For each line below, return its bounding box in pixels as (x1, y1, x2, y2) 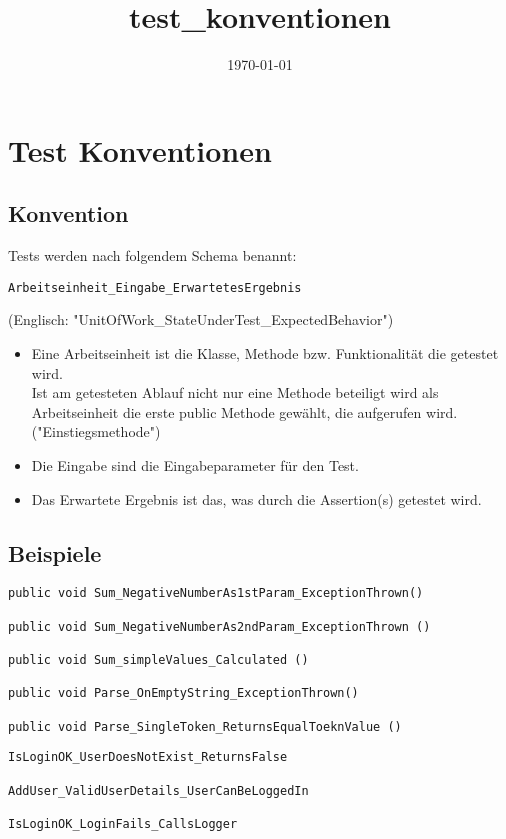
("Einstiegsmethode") (31, 421, 161, 442)
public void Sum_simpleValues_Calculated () (8, 652, 309, 667)
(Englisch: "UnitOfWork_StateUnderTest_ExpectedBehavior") (8, 309, 394, 330)
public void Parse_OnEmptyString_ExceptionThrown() (8, 686, 359, 701)
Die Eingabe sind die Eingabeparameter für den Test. (31, 454, 359, 475)
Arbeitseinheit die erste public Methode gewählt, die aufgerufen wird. (31, 401, 458, 422)
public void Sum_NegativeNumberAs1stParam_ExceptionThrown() (8, 586, 424, 601)
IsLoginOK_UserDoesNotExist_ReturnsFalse (8, 750, 288, 765)
